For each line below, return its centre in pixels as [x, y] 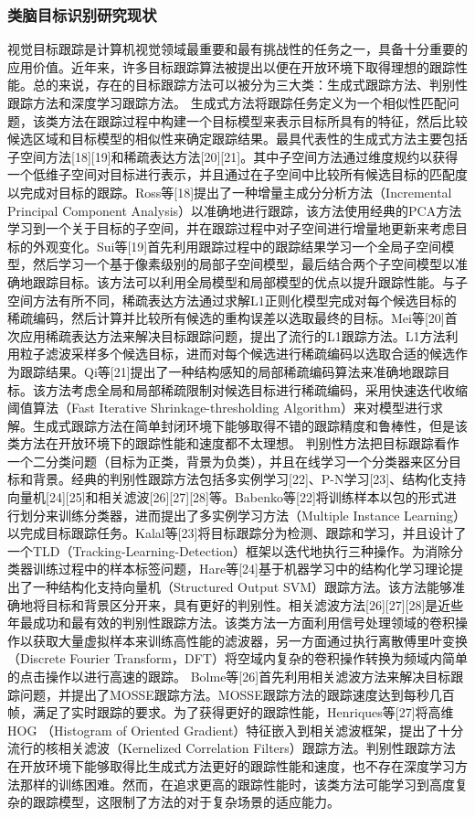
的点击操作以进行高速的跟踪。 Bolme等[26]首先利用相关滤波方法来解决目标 [229, 676]
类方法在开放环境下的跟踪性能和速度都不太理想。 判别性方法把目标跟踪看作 [233, 443]
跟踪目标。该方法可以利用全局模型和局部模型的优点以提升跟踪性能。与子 [250, 281]
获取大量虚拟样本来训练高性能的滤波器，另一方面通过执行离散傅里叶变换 [250, 640]
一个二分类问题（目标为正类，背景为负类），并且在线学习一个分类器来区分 [228, 461]
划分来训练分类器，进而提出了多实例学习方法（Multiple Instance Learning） [243, 515]
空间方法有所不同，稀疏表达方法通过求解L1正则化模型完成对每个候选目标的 [232, 300]
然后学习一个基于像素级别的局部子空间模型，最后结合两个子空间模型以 [243, 264]
